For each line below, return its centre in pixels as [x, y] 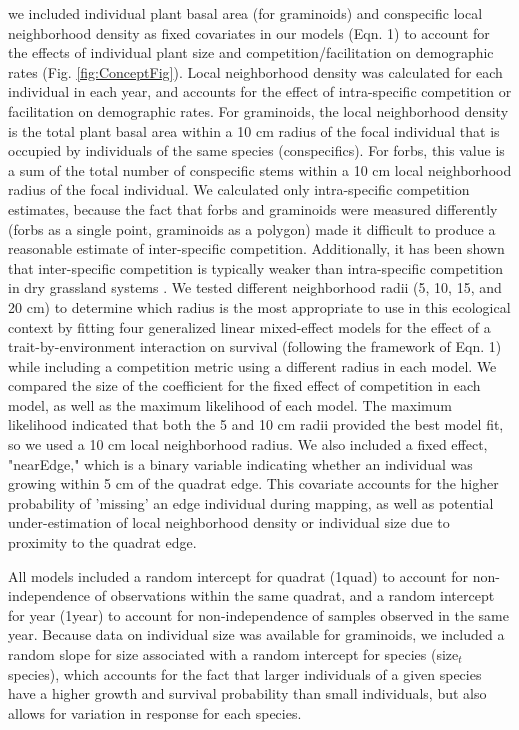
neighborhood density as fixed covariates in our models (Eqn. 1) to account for [249, 32]
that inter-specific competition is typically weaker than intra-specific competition [256, 267]
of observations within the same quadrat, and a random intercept [294, 595]
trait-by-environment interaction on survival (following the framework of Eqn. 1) [255, 346]
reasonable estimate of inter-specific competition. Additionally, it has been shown [256, 248]
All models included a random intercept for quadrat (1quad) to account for [238, 575]
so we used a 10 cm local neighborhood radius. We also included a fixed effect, [248, 444]
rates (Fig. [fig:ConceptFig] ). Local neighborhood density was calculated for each [255, 71]
